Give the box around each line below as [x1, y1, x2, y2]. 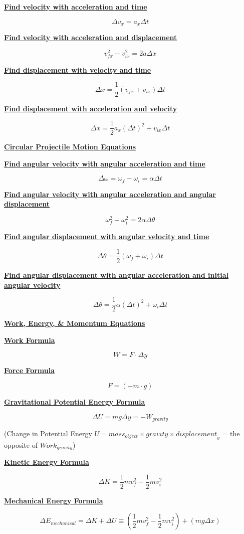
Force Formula [4, 365, 55, 376]
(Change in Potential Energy [4, 428, 92, 438]
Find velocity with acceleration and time [4, 2, 147, 12]
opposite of [4, 439, 38, 450]
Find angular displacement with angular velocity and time [4, 231, 209, 242]
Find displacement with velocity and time [4, 64, 151, 75]
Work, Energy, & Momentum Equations [4, 318, 145, 328]
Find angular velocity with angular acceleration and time [4, 158, 205, 168]
